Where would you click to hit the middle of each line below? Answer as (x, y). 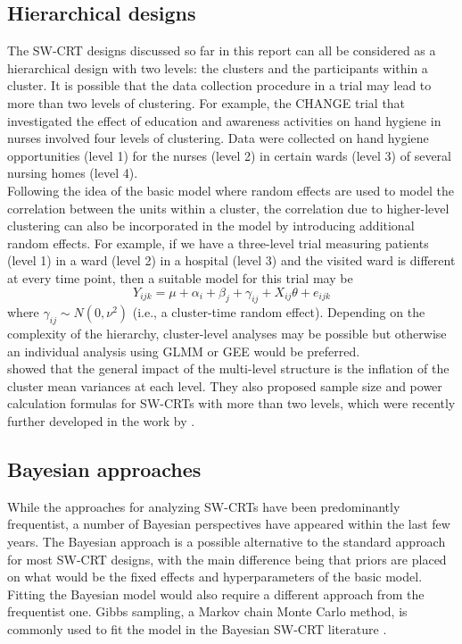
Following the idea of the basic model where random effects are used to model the (231, 190)
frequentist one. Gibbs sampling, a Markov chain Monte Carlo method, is (207, 611)
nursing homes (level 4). (73, 173)
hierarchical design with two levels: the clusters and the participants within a (218, 67)
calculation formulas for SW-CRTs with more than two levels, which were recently (231, 403)
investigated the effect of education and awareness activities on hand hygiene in (224, 120)
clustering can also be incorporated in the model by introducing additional (211, 226)
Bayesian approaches (104, 469)
